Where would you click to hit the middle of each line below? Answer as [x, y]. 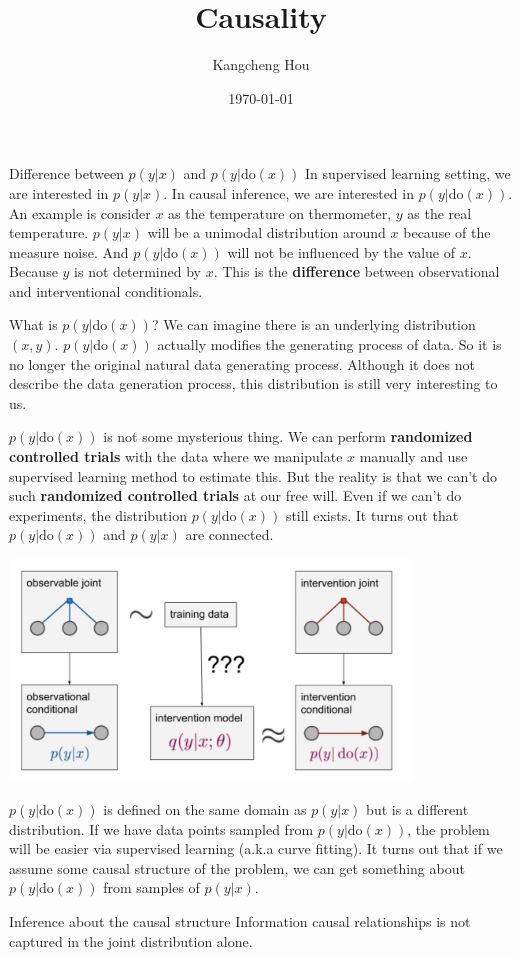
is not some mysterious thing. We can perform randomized [288, 436]
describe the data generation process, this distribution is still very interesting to [253, 383]
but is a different [417, 809]
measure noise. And [69, 251]
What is [33, 324]
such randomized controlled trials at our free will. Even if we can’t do [235, 495]
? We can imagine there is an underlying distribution [313, 324]
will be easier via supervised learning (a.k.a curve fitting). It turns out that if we [256, 848]
